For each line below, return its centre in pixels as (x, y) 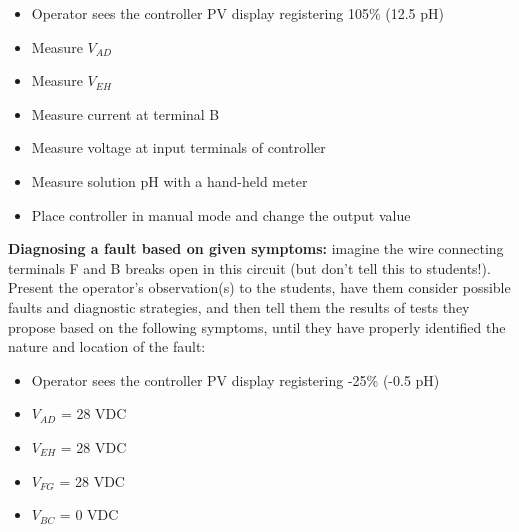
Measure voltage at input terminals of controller (178, 147)
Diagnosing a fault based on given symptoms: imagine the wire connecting (256, 248)
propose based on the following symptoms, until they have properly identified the (257, 326)
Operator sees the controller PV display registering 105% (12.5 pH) (237, 13)
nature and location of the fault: (107, 346)
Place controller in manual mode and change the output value (221, 214)
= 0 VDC (89, 514)
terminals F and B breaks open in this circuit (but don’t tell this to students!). (249, 267)
